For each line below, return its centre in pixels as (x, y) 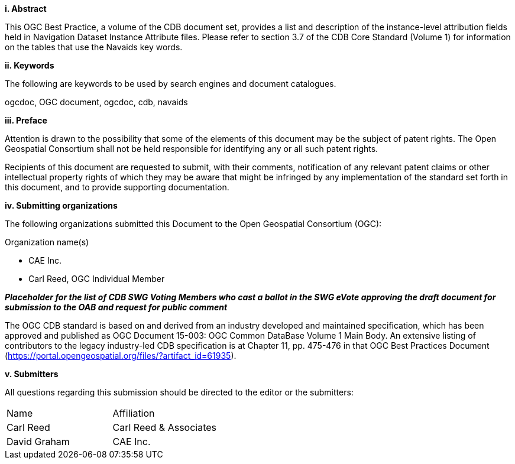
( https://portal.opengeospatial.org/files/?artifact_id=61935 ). (121, 356)
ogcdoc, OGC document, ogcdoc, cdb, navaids (96, 102)
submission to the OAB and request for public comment (116, 307)
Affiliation (134, 413)
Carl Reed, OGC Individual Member (97, 279)
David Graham (38, 442)
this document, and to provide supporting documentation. (117, 187)
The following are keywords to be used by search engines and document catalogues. (171, 84)
